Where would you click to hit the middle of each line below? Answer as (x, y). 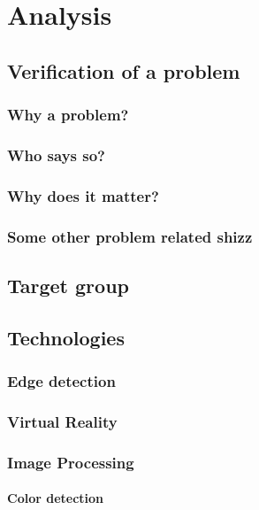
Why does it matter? (83, 195)
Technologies (66, 337)
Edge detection (61, 381)
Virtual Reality (62, 421)
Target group (68, 285)
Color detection (56, 498)
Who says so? (56, 155)
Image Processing (71, 462)
